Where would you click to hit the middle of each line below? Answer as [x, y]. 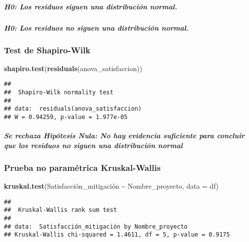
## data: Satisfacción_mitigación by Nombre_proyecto [96, 226]
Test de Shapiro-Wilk [47, 50]
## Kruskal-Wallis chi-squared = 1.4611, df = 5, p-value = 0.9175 [117, 235]
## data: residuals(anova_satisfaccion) [73, 109]
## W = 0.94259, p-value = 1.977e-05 [66, 117]
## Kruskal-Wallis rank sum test [61, 210]
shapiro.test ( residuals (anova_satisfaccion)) [73, 68]
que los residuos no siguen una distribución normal [93, 145]
